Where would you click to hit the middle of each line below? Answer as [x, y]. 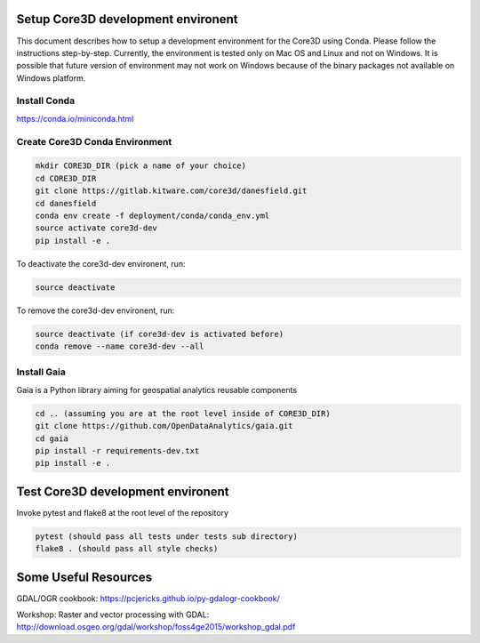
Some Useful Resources [84, 577]
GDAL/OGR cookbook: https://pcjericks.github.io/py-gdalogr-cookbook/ [148, 598]
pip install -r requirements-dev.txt [117, 450]
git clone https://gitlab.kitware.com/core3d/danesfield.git [171, 191]
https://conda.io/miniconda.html [75, 118]
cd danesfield [66, 203]
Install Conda [46, 100]
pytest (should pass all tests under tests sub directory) [166, 536]
